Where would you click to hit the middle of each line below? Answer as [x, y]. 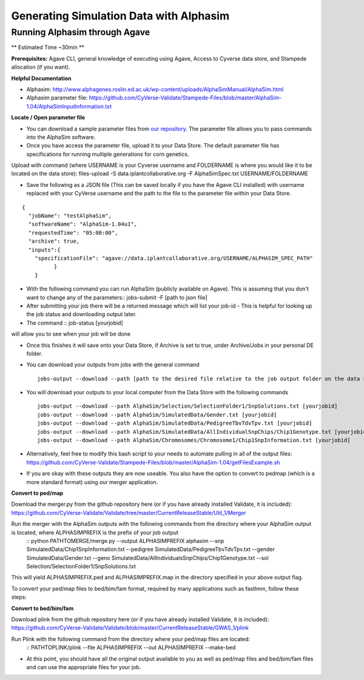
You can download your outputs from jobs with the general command [113, 365]
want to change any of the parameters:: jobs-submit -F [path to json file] [117, 297]
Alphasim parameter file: [57, 98]
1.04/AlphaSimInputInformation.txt [69, 106]
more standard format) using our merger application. [92, 482]
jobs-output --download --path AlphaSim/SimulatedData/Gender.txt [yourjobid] [157, 415]
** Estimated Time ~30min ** [48, 47]
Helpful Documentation [41, 78]
